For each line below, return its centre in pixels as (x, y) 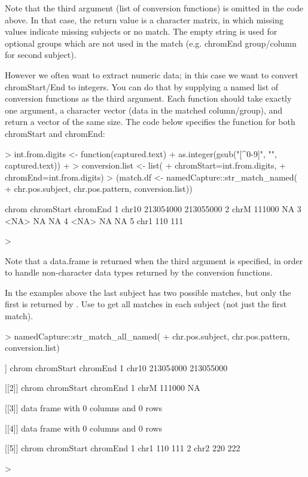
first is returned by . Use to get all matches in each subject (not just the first (146, 304)
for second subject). (41, 55)
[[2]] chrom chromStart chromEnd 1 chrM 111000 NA (103, 388)
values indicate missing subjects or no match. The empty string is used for (141, 31)
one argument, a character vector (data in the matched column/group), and (144, 110)
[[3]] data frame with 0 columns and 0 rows (84, 408)
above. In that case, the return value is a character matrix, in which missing (144, 19)
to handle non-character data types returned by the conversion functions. (139, 272)
